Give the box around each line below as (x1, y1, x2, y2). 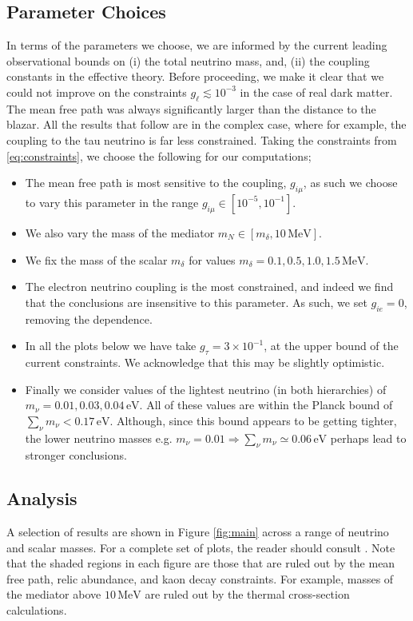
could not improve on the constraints (6, 83, 187, 100)
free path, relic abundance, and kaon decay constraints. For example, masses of (6, 570, 394, 587)
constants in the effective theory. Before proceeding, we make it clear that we (6, 68, 384, 85)
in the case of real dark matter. (240, 83, 393, 100)
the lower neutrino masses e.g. (25, 429, 173, 446)
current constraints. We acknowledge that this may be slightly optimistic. (25, 353, 385, 370)
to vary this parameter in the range (25, 193, 199, 210)
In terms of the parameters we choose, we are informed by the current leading (6, 37, 387, 54)
